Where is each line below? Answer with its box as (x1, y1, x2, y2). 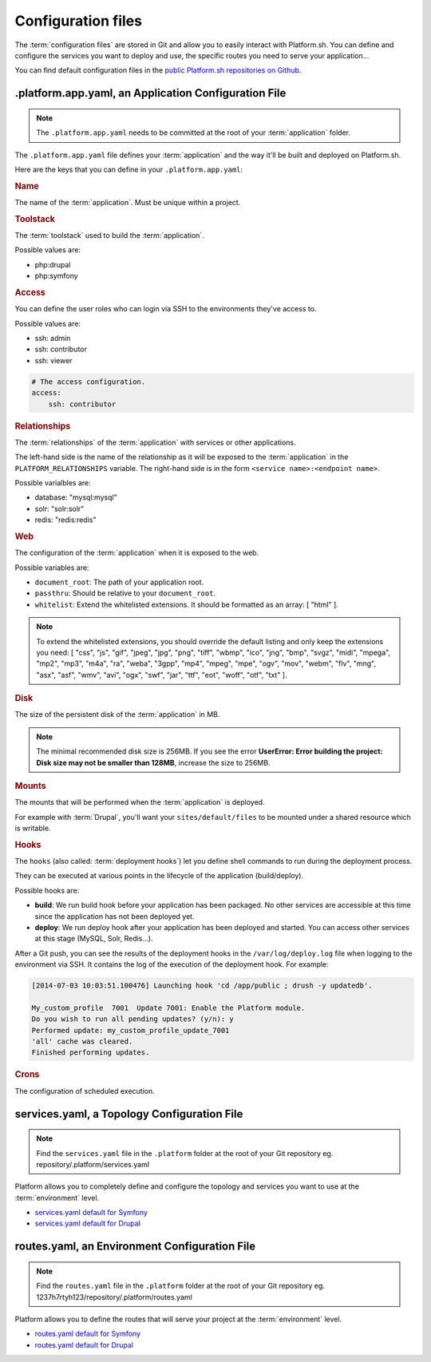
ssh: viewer (34, 355, 73, 365)
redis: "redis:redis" (34, 515, 97, 525)
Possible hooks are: (14, 885, 80, 895)
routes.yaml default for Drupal (34, 1340, 133, 1349)
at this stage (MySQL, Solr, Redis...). (34, 934, 153, 944)
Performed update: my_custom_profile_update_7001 (31, 1026, 230, 1035)
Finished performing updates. (31, 1048, 150, 1057)
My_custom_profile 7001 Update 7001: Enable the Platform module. (31, 1003, 306, 1012)
